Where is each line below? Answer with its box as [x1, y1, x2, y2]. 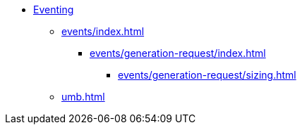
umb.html [61, 91, 105, 103]
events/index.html [61, 25, 145, 37]
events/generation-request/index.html [90, 47, 266, 59]
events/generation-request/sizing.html [118, 69, 296, 81]
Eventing [33, 4, 74, 15]
